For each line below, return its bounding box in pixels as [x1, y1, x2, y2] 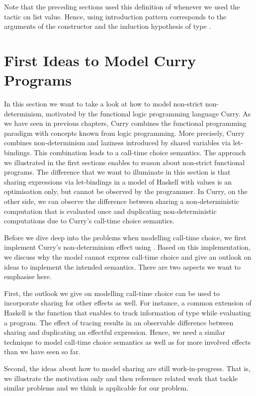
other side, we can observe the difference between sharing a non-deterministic [4, 196, 239, 206]
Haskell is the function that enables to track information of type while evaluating [4, 307, 251, 317]
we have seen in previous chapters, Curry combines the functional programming [4, 118, 247, 128]
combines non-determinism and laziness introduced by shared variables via [4, 137, 231, 148]
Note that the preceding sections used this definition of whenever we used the [4, 1, 240, 11]
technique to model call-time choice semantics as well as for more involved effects [4, 336, 251, 347]
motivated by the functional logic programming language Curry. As [46, 108, 251, 118]
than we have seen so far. [4, 346, 81, 357]
